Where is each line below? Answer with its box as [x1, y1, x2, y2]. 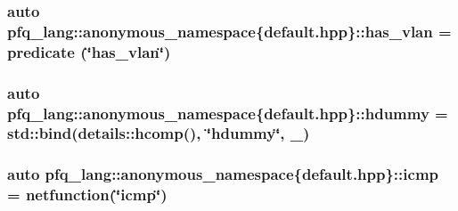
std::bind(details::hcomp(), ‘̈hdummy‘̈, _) [7, 122, 310, 144]
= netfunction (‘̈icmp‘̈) [7, 183, 168, 206]
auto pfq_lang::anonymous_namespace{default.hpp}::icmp [7, 163, 439, 185]
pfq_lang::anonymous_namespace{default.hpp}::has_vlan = [7, 20, 452, 42]
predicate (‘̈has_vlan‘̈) [7, 40, 171, 62]
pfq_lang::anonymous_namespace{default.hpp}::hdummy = [7, 101, 448, 124]
